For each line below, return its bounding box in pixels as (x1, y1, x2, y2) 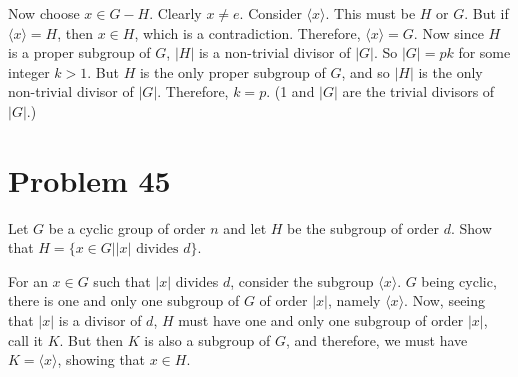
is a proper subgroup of (8, 42, 151, 63)
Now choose (8, 3, 80, 23)
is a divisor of (58, 310, 142, 331)
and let (223, 217, 267, 238)
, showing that (57, 349, 146, 370)
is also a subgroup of (144, 329, 271, 350)
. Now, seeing (404, 290, 486, 311)
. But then (59, 329, 124, 350)
